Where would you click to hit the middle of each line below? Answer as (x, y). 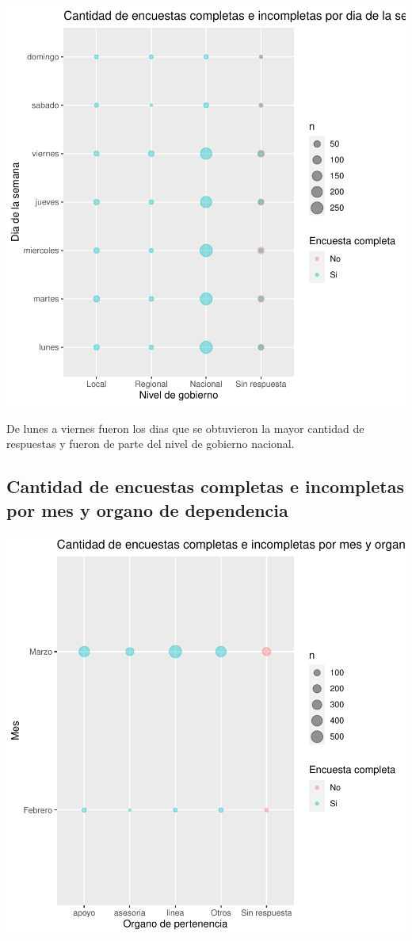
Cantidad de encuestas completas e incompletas (205, 486)
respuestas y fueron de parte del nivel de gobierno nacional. (151, 444)
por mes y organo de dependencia (147, 509)
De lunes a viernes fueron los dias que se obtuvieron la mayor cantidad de (185, 428)
